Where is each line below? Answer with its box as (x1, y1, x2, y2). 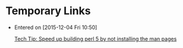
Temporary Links (5, 4, 91, 18)
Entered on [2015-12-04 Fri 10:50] (14, 24, 97, 31)
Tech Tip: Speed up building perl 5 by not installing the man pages (14, 35, 177, 42)
